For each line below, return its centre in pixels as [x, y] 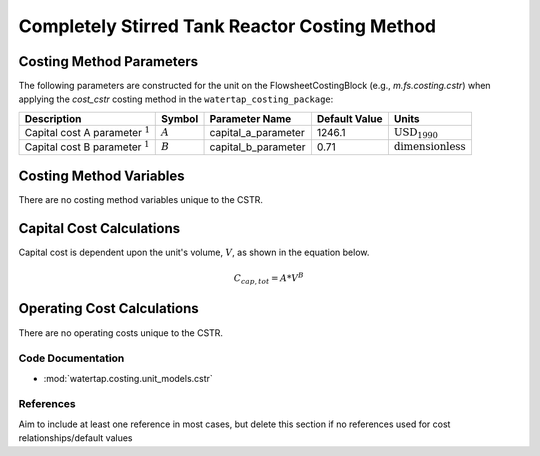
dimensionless [430, 147]
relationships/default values [75, 438]
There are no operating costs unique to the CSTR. [121, 332]
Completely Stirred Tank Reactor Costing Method [227, 26]
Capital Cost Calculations [99, 228]
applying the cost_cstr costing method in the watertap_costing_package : [176, 99]
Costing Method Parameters [108, 61]
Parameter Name [250, 118]
